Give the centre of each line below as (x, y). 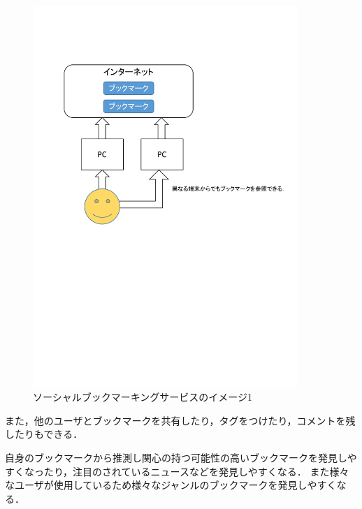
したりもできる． (44, 434)
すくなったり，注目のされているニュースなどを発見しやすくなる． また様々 (177, 471)
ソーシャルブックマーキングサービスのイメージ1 (143, 397)
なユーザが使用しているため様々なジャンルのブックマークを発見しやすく (171, 485)
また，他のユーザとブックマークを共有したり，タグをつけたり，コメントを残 (180, 420)
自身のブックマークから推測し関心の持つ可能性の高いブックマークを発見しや (181, 457)
